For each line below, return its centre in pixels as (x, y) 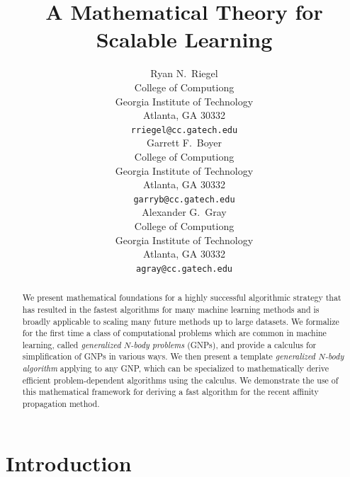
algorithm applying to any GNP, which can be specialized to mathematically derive (176, 368)
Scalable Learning (184, 39)
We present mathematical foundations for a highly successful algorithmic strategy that (182, 298)
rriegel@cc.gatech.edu (184, 130)
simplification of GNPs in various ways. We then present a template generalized (169, 356)
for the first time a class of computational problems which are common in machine (174, 333)
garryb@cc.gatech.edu (184, 199)
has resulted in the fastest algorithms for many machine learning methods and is (171, 309)
